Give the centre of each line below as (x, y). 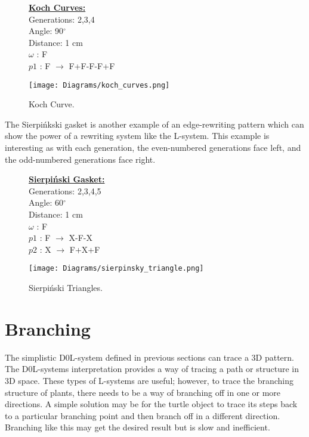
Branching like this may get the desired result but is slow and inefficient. (137, 427)
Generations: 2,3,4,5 (65, 190)
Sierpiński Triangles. (66, 287)
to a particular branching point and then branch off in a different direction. (143, 415)
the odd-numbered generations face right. (80, 159)
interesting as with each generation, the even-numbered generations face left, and (153, 147)
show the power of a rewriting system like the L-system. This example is (137, 136)
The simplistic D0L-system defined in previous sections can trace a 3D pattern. (149, 357)
